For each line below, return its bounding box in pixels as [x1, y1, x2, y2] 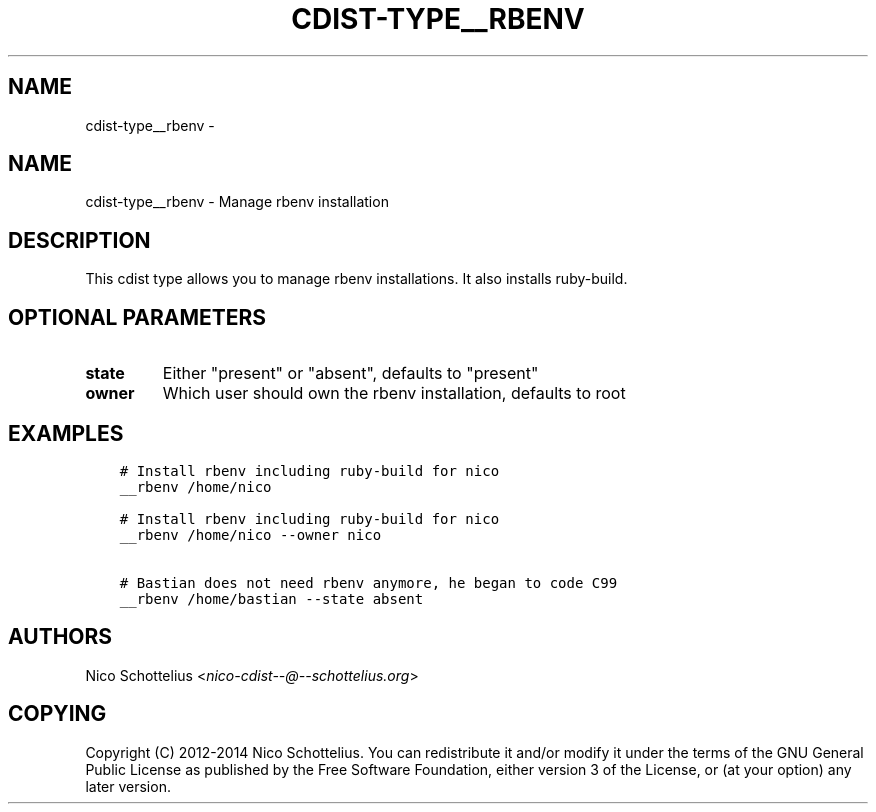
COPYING [8, 701, 107, 727]
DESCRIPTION [8, 227, 151, 253]
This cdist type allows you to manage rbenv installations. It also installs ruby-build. [85, 270, 628, 288]
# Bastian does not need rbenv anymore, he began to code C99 [119, 574, 618, 591]
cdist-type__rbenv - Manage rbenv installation [85, 193, 389, 211]
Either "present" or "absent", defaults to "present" [162, 363, 539, 384]
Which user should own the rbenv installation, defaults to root [162, 383, 626, 404]
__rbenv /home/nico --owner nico [119, 526, 382, 543]
